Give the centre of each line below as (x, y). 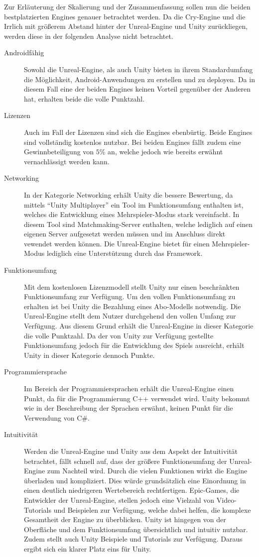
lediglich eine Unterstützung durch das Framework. (125, 253)
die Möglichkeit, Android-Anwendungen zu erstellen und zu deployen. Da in (139, 79)
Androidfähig (24, 53)
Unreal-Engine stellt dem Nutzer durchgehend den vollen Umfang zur (130, 316)
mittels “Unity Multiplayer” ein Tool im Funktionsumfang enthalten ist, (134, 204)
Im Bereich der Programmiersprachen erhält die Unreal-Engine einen (129, 388)
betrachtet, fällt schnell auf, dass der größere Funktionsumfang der (126, 461)
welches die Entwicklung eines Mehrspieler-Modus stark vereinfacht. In (132, 214)
